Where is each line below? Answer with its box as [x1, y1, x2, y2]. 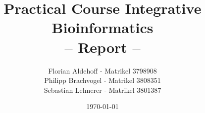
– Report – [64, 37, 141, 57]
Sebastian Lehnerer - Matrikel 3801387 [44, 84, 161, 95]
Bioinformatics [51, 17, 154, 38]
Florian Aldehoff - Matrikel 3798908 [48, 65, 157, 75]
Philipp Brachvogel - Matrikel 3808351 [44, 75, 161, 85]
